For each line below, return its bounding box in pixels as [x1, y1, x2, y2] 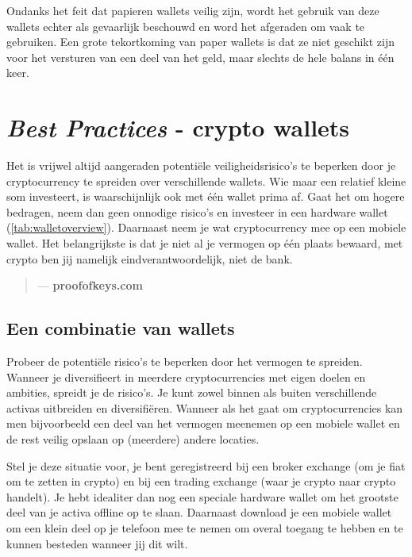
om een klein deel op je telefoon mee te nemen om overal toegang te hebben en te [6, 519, 403, 536]
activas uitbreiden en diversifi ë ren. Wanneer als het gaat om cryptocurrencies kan [6, 399, 403, 416]
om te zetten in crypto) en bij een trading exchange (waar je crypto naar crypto [6, 473, 396, 490]
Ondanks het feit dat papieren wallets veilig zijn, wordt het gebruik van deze [6, 2, 379, 18]
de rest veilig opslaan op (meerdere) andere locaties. [6, 431, 260, 448]
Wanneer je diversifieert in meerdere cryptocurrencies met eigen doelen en [6, 368, 366, 385]
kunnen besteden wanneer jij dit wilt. [6, 535, 188, 551]
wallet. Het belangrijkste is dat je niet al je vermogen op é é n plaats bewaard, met [6, 235, 403, 252]
